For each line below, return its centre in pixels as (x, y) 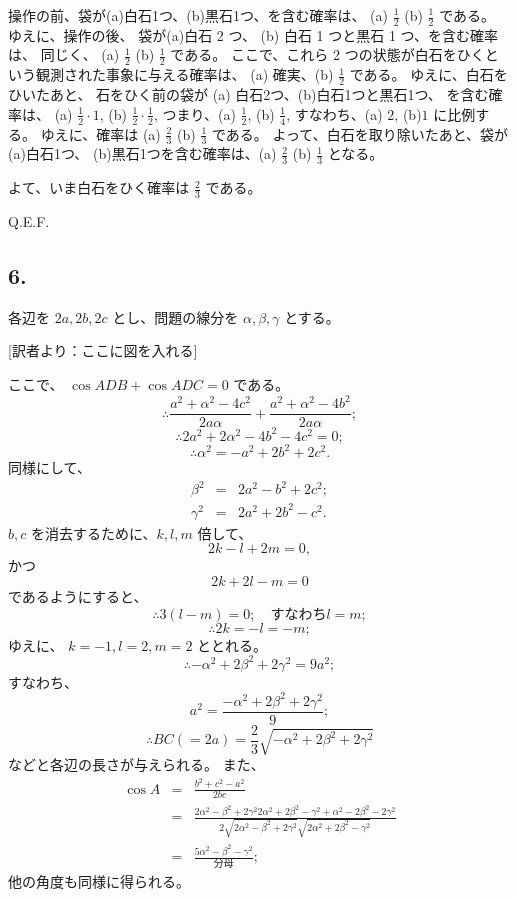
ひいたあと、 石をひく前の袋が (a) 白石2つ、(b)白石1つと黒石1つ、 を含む (248, 94)
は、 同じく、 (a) (64, 54)
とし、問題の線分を (175, 316)
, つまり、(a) (194, 113)
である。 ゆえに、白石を (428, 74)
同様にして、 (49, 467)
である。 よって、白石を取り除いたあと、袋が (360, 133)
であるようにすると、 (78, 595)
